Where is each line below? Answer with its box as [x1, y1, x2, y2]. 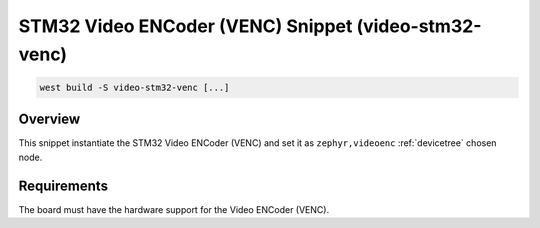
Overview [18, 111, 81, 128]
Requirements [18, 177, 109, 194]
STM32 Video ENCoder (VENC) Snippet [18, 15, 353, 37]
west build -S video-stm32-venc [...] [39, 81, 230, 93]
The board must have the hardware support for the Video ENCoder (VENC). [18, 203, 330, 215]
